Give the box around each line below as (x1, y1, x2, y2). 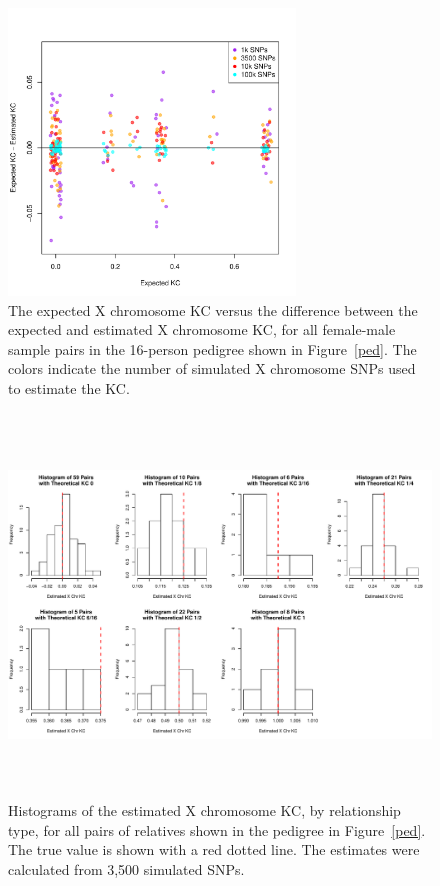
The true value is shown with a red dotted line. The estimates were (8, 839, 420, 860)
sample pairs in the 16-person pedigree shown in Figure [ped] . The (8, 338, 417, 359)
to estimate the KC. (8, 377, 130, 398)
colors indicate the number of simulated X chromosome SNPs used (8, 358, 416, 379)
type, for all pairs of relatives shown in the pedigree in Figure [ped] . (8, 819, 426, 840)
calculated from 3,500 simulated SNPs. (8, 858, 245, 879)
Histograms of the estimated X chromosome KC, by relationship (8, 800, 401, 821)
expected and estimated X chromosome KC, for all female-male (8, 319, 396, 340)
